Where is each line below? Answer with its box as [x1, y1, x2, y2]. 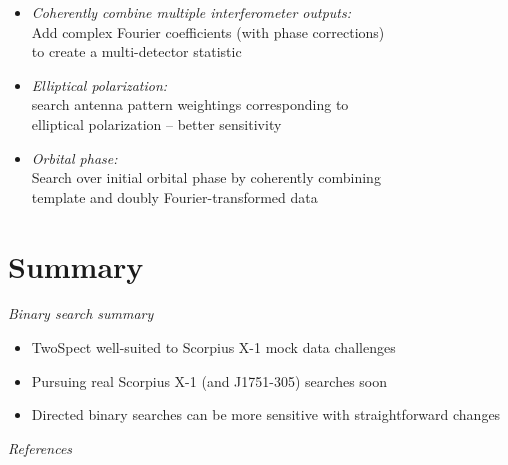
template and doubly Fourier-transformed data [31, 186, 318, 207]
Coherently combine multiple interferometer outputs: [31, 2, 352, 22]
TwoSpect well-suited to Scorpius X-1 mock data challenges [31, 337, 396, 358]
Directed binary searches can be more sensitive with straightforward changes [31, 404, 501, 425]
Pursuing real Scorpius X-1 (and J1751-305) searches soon [31, 370, 388, 391]
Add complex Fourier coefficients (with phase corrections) [31, 21, 385, 42]
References [8, 437, 73, 458]
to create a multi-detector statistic [31, 41, 242, 62]
